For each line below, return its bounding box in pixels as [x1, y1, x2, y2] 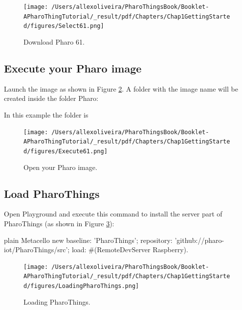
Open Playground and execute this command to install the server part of [4, 209, 222, 219]
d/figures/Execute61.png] [23, 147, 108, 155]
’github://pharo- [175, 235, 224, 245]
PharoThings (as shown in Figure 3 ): [4, 218, 114, 228]
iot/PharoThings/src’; [4, 244, 70, 255]
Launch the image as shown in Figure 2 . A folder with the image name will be [4, 83, 238, 94]
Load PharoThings [4, 186, 100, 201]
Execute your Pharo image [4, 60, 142, 75]
